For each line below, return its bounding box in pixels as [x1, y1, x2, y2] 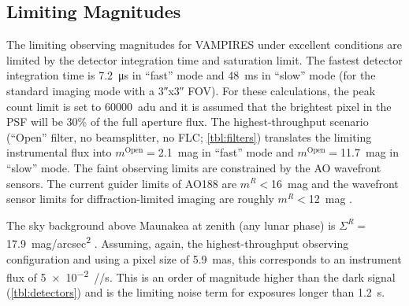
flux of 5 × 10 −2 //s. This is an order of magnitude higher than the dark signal [6, 267, 396, 285]
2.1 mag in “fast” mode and [158, 144, 294, 160]
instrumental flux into [6, 144, 112, 160]
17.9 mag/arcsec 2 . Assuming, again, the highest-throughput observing [6, 233, 349, 251]
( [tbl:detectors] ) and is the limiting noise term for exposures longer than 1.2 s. [6, 284, 385, 300]
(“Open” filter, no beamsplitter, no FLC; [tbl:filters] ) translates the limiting [6, 128, 372, 145]
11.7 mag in [340, 144, 399, 160]
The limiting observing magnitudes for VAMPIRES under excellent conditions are [6, 36, 402, 53]
